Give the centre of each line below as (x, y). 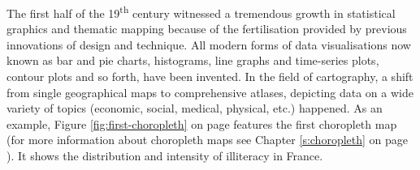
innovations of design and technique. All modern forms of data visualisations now (209, 44)
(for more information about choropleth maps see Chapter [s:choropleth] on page (208, 140)
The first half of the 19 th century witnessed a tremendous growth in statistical (201, 12)
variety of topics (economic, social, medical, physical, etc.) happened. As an (195, 108)
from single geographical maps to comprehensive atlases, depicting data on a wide (210, 92)
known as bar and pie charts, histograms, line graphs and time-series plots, (193, 60)
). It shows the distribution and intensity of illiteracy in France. (165, 155)
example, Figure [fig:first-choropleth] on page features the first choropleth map (202, 123)
